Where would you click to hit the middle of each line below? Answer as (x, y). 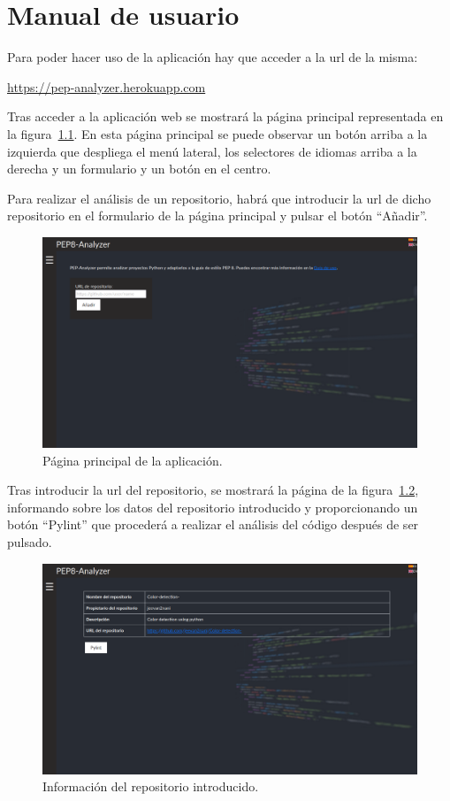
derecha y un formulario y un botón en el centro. (139, 169)
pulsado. (30, 541)
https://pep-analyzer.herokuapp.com (107, 86)
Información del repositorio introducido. (151, 786)
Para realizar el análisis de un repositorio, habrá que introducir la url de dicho (219, 198)
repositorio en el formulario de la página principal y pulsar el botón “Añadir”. (217, 216)
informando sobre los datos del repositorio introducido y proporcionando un (213, 507)
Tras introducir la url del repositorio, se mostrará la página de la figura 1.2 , (213, 490)
